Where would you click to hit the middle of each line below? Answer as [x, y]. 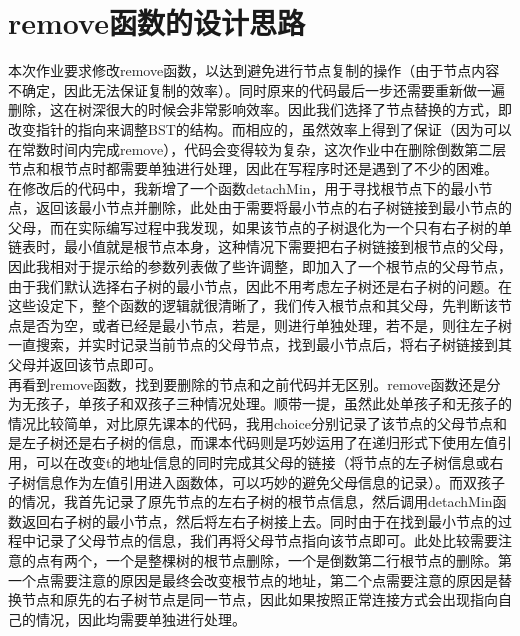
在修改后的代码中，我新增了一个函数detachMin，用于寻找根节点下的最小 [243, 187]
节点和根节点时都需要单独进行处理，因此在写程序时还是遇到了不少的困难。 [253, 168]
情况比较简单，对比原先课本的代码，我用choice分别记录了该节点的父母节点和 [257, 422]
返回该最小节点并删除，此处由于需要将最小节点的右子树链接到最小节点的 [273, 207]
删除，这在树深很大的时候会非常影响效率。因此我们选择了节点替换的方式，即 [260, 109]
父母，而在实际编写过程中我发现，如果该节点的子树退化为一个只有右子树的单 [260, 226]
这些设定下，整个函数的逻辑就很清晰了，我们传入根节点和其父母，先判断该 [253, 305]
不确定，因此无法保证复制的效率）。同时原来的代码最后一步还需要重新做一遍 [256, 89]
